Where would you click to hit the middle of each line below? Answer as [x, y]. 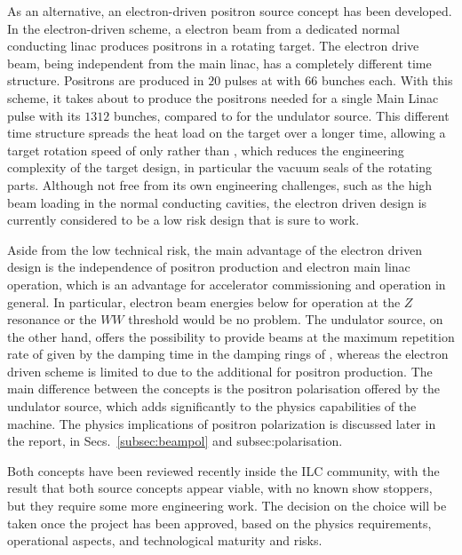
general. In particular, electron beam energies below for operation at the [204, 301]
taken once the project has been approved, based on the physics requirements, [219, 523]
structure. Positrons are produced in [106, 80]
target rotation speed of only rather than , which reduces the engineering [206, 150]
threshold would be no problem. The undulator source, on [286, 319]
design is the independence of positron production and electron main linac [209, 267]
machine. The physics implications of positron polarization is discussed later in [222, 423]
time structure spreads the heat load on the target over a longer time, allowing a [227, 133]
